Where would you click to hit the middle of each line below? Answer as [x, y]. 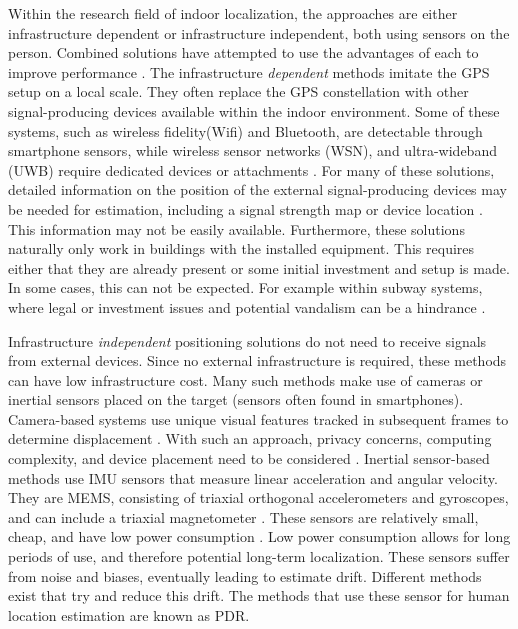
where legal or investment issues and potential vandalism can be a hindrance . [247, 306]
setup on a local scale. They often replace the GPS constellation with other [238, 91]
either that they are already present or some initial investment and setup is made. [259, 267]
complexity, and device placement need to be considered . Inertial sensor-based [249, 458]
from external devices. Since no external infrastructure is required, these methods [257, 360]
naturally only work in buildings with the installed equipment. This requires [241, 248]
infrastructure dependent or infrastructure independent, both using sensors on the [259, 32]
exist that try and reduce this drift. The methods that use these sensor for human [259, 595]
